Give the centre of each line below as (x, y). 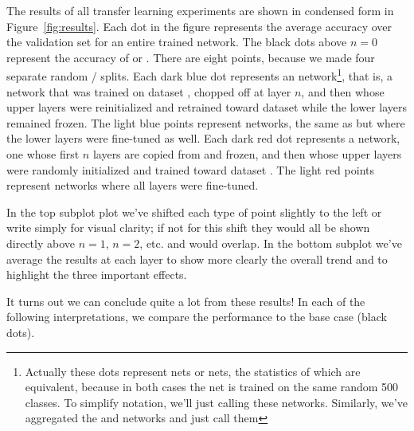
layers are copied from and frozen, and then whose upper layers (247, 154)
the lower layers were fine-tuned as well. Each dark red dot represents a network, (203, 138)
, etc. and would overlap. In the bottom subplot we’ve (271, 243)
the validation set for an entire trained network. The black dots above (177, 42)
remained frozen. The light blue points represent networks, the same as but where (206, 122)
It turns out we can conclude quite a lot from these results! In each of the (186, 301)
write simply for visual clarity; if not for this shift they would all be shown (188, 227)
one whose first (43, 154)
